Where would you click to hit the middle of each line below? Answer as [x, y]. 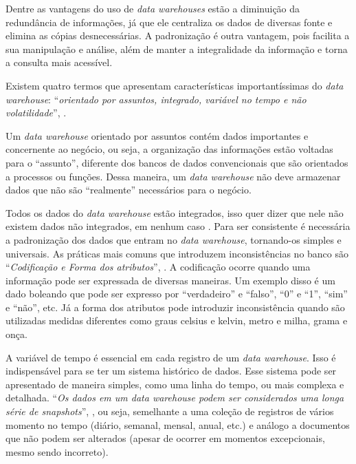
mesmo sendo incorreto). [57, 451]
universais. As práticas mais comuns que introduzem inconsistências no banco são [177, 253]
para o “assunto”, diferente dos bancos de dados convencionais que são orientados [177, 162]
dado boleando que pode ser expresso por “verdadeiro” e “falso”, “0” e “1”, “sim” [177, 294]
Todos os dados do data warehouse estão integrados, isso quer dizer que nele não [175, 212]
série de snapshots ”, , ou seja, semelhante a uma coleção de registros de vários [170, 411]
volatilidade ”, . [36, 113]
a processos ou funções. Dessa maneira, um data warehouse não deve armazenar [173, 176]
